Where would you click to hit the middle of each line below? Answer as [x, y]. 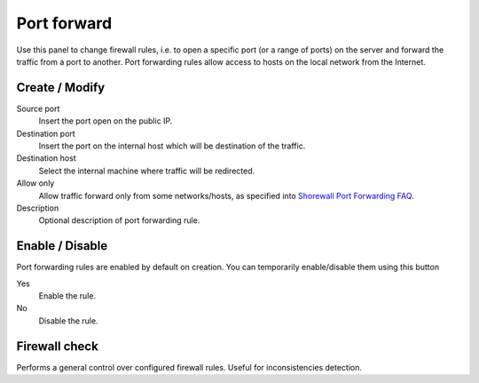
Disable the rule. [68, 321]
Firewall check [58, 346]
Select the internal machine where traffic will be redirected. [147, 171]
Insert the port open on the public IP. [106, 121]
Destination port [46, 133]
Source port [38, 108]
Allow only [35, 183]
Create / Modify [61, 88]
